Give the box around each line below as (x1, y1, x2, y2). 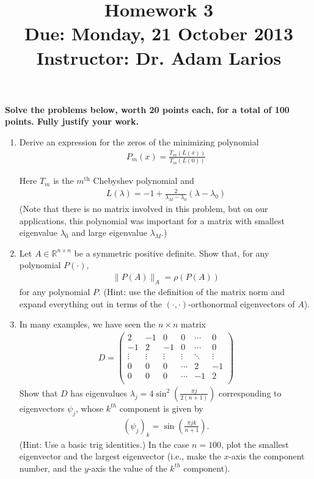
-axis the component (228, 450, 305, 463)
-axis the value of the (88, 461, 167, 474)
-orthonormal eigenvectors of (188, 297, 295, 310)
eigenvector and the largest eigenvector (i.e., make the (19, 450, 221, 463)
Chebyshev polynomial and (93, 174, 194, 187)
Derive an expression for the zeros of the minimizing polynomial (19, 135, 259, 148)
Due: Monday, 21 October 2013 (24, 21, 294, 46)
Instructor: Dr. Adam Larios (36, 45, 282, 70)
